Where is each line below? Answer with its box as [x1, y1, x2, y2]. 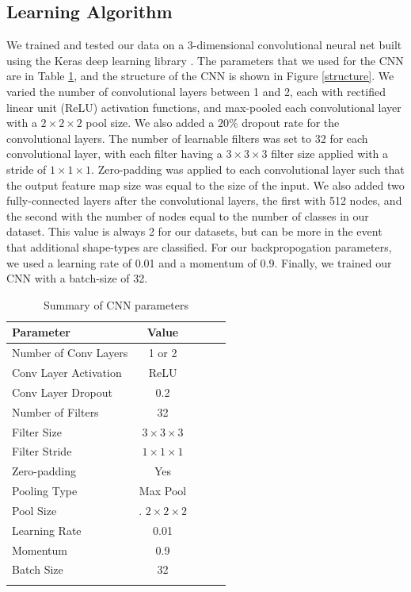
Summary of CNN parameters [43, 296, 188, 313]
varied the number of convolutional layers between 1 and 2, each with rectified [6, 83, 386, 99]
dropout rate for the [242, 114, 340, 131]
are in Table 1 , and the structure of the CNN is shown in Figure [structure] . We [6, 67, 394, 84]
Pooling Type [12, 482, 78, 499]
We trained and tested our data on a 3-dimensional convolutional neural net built [6, 37, 402, 53]
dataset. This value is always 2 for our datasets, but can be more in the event [6, 223, 382, 240]
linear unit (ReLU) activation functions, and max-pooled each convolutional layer [6, 98, 401, 115]
